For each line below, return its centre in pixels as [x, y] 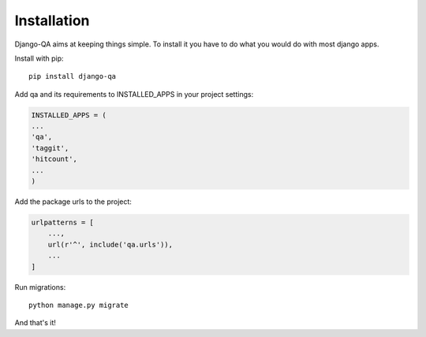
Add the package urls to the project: [73, 202]
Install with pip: [39, 58]
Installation [52, 20]
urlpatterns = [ [63, 223]
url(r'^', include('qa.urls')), [110, 244]
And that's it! [35, 323]
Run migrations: [40, 287]
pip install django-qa [73, 76]
